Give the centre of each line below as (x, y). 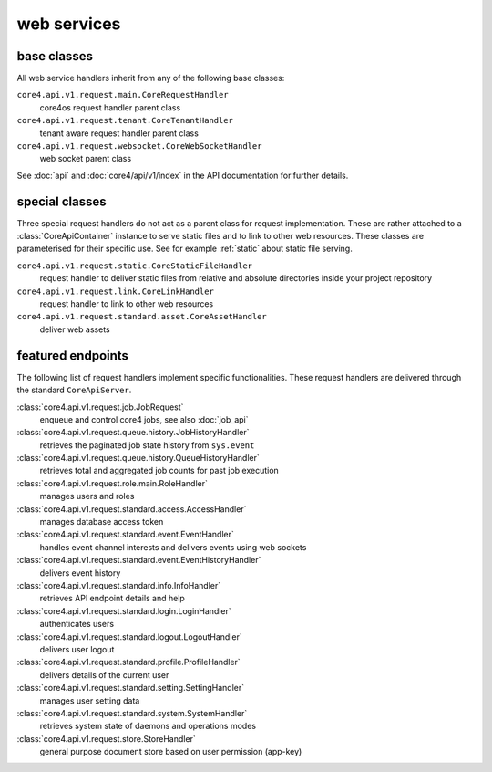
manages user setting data (90, 700)
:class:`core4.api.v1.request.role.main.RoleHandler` (113, 483)
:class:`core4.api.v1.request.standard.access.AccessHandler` (132, 509)
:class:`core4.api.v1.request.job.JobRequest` (100, 407)
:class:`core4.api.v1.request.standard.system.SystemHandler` (132, 713)
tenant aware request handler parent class (119, 133)
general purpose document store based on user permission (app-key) (171, 752)
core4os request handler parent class (110, 107)
